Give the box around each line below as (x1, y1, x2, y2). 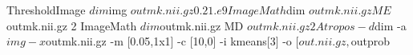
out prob (350, 33, 390, 49)
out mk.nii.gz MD (160, 17, 244, 33)
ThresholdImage (6, 2, 86, 18)
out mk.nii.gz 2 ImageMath (6, 17, 137, 33)
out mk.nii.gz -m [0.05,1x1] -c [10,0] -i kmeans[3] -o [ (45, 33, 299, 49)
